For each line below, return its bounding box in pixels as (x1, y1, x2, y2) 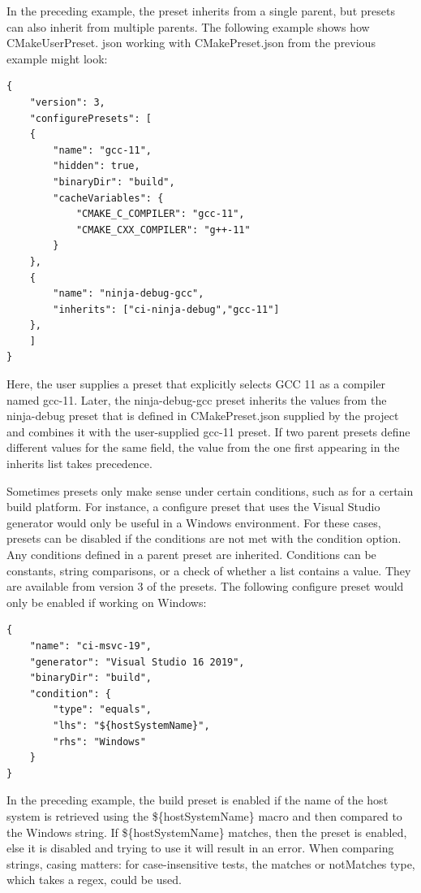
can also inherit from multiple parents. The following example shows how (6, 18, 370, 35)
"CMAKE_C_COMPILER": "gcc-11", (75, 208, 245, 220)
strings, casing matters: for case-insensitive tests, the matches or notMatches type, (6, 855, 415, 872)
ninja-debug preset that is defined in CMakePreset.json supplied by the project (6, 407, 399, 424)
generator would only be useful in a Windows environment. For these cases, (6, 514, 381, 531)
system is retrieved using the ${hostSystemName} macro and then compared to (6, 807, 402, 824)
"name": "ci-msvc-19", (29, 639, 152, 652)
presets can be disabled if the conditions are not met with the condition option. (6, 530, 402, 547)
